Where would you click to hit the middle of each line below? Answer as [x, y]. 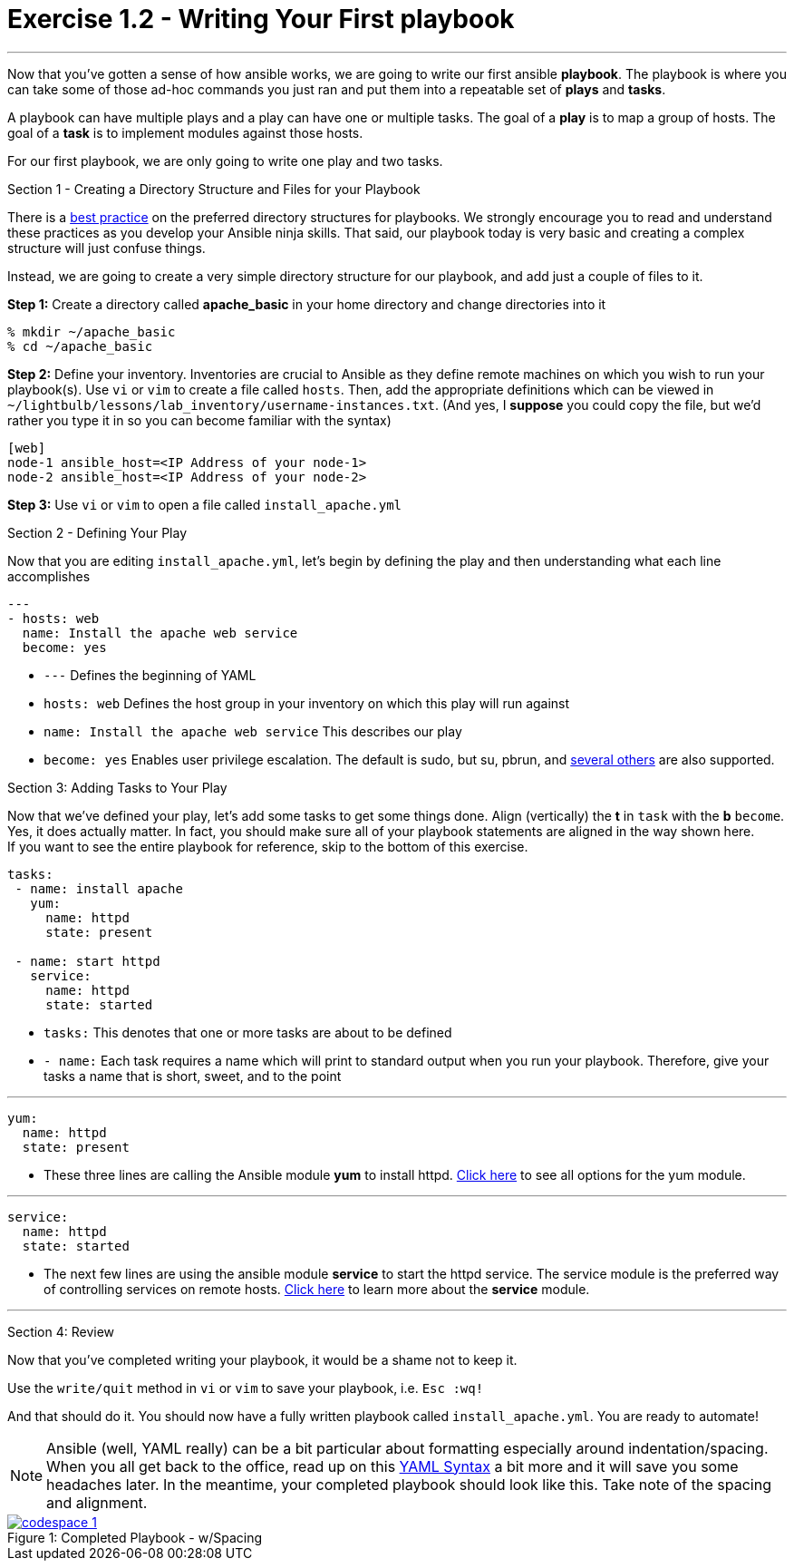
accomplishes [49, 576]
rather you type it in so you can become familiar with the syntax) [199, 420]
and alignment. [97, 1502]
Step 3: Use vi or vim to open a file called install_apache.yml [205, 504]
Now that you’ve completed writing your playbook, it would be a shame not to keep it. [262, 1359]
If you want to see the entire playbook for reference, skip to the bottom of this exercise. [268, 846]
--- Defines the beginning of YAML [150, 675]
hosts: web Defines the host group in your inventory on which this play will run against [307, 703]
